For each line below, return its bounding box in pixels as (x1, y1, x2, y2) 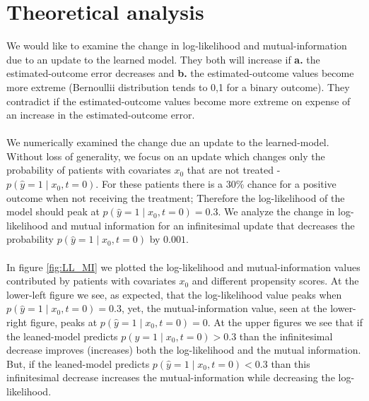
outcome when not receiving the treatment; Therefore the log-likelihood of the (6, 190, 345, 205)
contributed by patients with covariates (6, 273, 176, 288)
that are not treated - (187, 162, 281, 177)
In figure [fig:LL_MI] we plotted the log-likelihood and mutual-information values (6, 259, 361, 274)
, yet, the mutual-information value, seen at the (121, 301, 327, 316)
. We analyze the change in (218, 204, 335, 219)
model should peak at (6, 204, 100, 219)
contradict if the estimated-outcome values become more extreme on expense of (6, 93, 351, 108)
